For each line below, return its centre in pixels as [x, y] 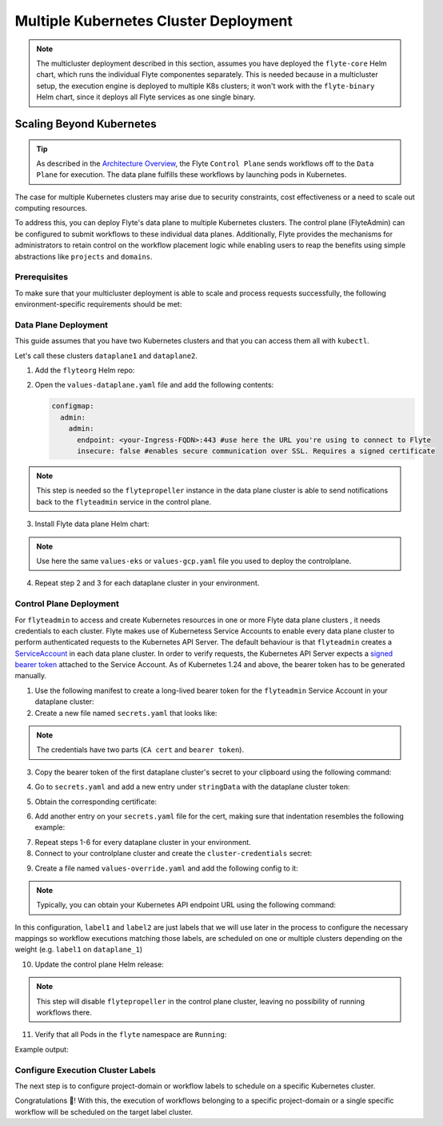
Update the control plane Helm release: [99, 964]
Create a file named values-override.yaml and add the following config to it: [167, 868]
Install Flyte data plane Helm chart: [92, 524]
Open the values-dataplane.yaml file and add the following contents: [154, 385]
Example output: [42, 1049]
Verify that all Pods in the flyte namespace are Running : [131, 1035]
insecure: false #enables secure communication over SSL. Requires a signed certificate [256, 451]
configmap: [73, 406]
